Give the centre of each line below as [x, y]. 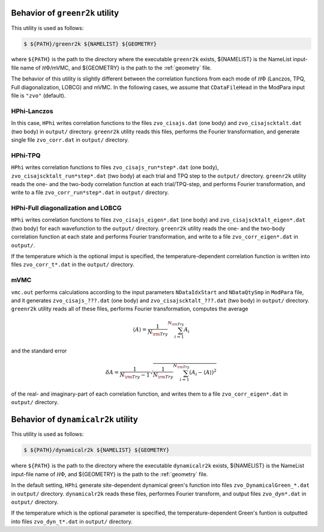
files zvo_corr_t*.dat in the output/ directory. [73, 265]
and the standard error [39, 351]
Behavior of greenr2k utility [65, 13]
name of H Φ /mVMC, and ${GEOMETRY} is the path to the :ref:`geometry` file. [116, 68]
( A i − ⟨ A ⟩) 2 [203, 373]
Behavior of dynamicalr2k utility [74, 419]
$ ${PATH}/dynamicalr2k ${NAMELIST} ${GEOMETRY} [97, 450]
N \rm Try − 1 [135, 375]
